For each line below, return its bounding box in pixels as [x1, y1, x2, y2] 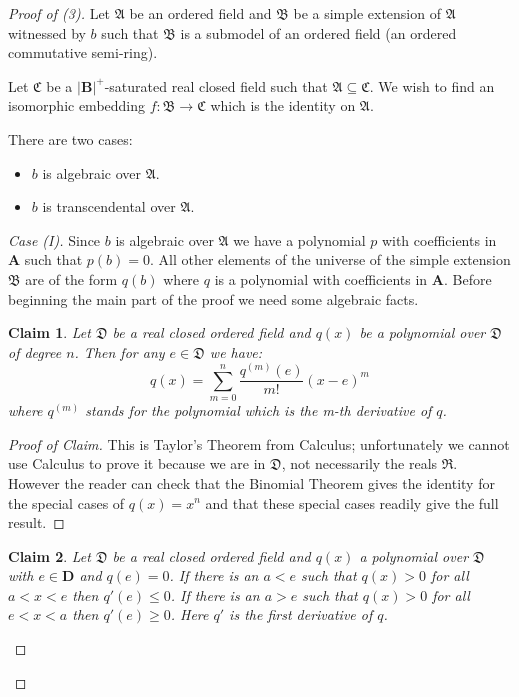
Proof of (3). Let [8, 3, 111, 23]
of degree [8, 341, 62, 362]
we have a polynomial [233, 229, 366, 250]
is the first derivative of [229, 604, 373, 625]
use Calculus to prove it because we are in [8, 453, 266, 474]
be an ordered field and [129, 3, 272, 23]
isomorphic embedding [8, 95, 146, 116]
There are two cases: [8, 128, 133, 149]
